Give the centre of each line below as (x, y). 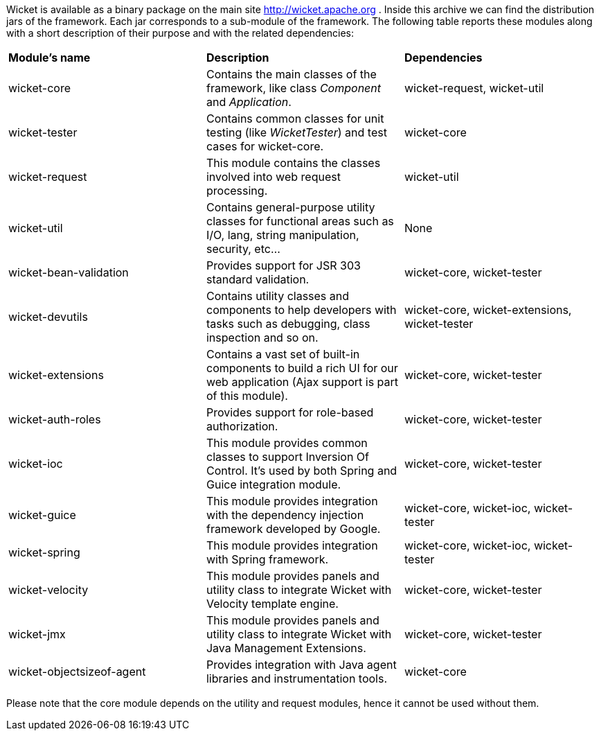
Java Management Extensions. (286, 648)
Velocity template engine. (272, 604)
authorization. (242, 426)
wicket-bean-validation (69, 272)
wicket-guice (42, 515)
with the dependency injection (285, 515)
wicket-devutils (48, 317)
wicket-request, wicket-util (474, 88)
